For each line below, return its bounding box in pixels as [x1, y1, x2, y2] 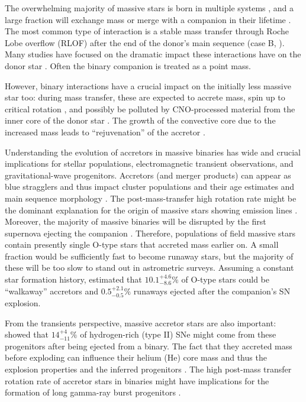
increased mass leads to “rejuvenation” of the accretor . [5, 125, 205, 138]
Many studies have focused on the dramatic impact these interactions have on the [5, 48, 301, 60]
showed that [5, 328, 49, 341]
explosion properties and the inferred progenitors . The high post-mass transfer [5, 363, 292, 375]
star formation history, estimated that [5, 273, 142, 286]
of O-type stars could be [181, 273, 269, 286]
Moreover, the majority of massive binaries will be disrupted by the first [5, 215, 266, 228]
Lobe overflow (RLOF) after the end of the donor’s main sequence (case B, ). [5, 36, 285, 48]
